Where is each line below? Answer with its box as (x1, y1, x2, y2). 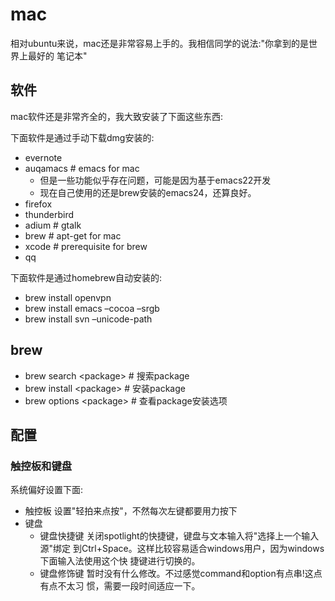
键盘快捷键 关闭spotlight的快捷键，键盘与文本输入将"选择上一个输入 (39, 530, 320, 542)
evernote (24, 151, 63, 163)
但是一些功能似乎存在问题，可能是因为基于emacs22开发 (39, 174, 272, 186)
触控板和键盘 (10, 459, 73, 473)
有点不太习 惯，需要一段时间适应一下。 (39, 580, 201, 592)
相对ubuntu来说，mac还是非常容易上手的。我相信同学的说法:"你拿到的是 (10, 37, 309, 49)
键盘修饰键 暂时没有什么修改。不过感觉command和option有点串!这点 (39, 568, 323, 580)
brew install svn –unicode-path (24, 313, 153, 325)
